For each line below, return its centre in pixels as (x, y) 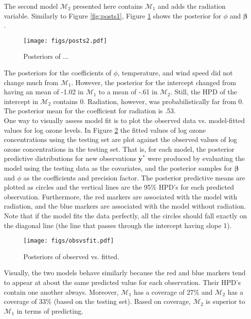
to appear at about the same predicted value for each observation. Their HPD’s (122, 282)
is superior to (225, 301)
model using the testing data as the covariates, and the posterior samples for (118, 168)
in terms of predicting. (50, 310)
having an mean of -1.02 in (44, 92)
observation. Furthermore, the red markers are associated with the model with (121, 196)
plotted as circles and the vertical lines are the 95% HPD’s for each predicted (119, 187)
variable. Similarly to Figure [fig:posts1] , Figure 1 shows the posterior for (113, 15)
